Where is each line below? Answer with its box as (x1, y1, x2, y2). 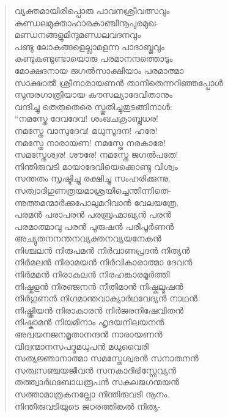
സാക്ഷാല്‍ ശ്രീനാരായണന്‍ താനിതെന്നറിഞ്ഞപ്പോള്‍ (14, 76, 223, 89)
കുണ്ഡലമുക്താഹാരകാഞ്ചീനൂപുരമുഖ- (14, 16, 159, 29)
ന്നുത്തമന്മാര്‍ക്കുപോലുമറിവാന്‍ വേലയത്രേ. (14, 196, 179, 208)
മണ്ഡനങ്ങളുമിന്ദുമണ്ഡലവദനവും (14, 28, 141, 41)
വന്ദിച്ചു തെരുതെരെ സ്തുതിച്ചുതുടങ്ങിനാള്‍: (14, 100, 172, 113)
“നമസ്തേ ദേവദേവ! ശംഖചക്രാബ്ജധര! (14, 112, 158, 125)
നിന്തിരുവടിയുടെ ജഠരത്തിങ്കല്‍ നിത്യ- (14, 399, 161, 412)
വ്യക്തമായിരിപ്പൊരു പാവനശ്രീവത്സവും (14, 4, 170, 17)
